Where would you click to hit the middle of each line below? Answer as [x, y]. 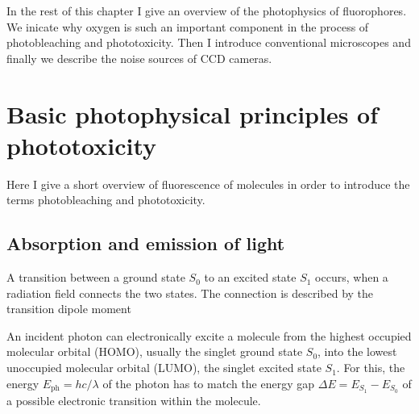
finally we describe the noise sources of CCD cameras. [139, 58]
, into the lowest [357, 351]
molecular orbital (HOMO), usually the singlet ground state [155, 351]
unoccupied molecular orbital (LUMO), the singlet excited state [164, 368]
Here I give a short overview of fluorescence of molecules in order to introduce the [208, 184]
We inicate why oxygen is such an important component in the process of [188, 26]
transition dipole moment [69, 309]
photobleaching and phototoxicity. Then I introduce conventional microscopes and [209, 42]
